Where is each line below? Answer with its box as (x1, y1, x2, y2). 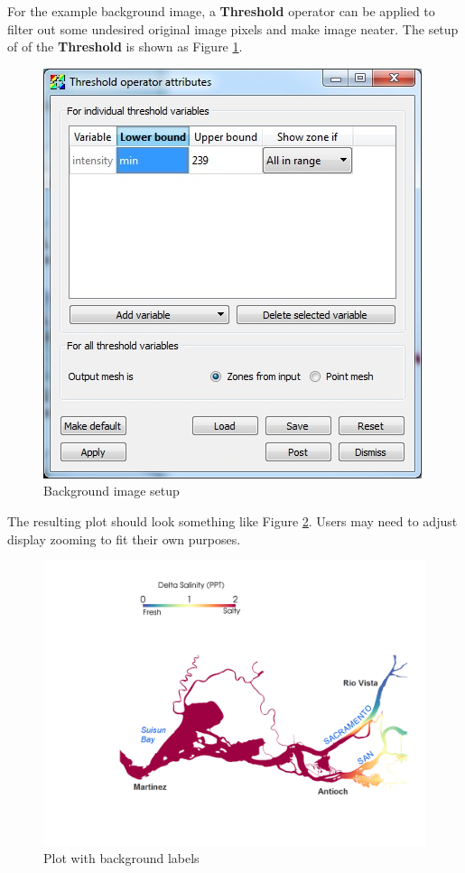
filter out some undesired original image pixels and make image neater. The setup (7, 19, 459, 38)
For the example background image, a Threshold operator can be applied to (7, 2, 435, 20)
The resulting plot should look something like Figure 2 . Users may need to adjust (7, 511, 458, 530)
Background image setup (43, 481, 180, 500)
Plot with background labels (43, 849, 200, 868)
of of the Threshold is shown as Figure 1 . (7, 37, 243, 56)
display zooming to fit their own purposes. (7, 529, 241, 548)
